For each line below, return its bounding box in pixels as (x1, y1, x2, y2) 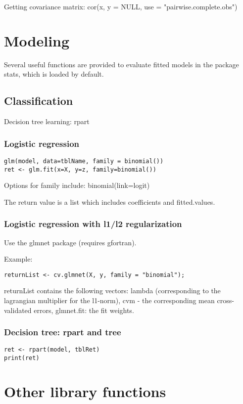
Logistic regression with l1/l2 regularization (4, 218, 182, 230)
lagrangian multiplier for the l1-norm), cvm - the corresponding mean (4, 295, 215, 306)
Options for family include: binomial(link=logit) (4, 180, 150, 190)
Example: (4, 254, 33, 264)
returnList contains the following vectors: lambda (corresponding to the (4, 285, 221, 296)
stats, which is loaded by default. (4, 69, 104, 79)
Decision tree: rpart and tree (4, 326, 121, 338)
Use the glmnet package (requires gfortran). (4, 237, 137, 247)
